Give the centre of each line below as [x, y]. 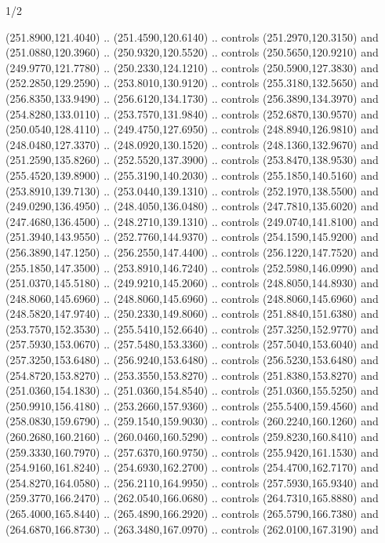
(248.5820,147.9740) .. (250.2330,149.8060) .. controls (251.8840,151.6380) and [192, 313]
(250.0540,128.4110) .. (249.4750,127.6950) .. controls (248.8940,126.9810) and [192, 129]
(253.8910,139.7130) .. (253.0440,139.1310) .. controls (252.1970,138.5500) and [192, 190]
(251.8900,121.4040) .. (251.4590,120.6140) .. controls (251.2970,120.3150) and [192, 36]
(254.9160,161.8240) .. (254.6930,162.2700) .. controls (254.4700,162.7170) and [192, 467]
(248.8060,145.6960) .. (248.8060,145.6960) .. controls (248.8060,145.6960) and [192, 298]
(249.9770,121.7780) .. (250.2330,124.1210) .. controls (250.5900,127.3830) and [192, 67]
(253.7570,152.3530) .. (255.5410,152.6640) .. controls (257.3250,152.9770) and [192, 328]
